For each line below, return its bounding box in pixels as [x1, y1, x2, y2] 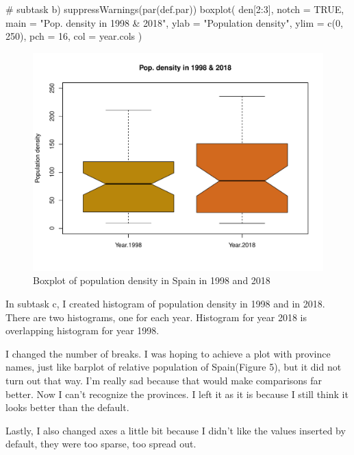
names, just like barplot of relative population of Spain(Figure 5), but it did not [5, 360, 342, 374]
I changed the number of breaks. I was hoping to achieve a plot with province [5, 346, 331, 360]
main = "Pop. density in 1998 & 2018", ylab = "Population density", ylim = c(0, [5, 15, 343, 30]
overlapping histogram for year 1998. [5, 323, 160, 338]
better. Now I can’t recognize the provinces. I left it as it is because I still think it [5, 386, 349, 401]
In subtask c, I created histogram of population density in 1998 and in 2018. [5, 296, 325, 310]
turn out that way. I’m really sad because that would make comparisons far [5, 373, 323, 387]
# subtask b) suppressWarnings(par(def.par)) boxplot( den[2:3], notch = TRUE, [5, 2, 344, 16]
